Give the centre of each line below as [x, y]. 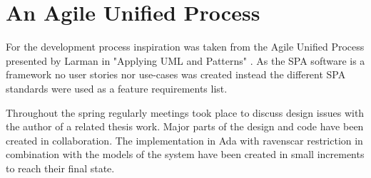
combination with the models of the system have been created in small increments [185, 154]
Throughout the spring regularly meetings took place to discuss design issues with [185, 112]
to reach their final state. [60, 168]
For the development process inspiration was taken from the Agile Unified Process [185, 47]
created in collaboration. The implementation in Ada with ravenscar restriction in [184, 140]
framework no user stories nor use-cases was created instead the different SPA [176, 74]
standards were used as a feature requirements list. [117, 88]
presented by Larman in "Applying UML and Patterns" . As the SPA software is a [185, 60]
